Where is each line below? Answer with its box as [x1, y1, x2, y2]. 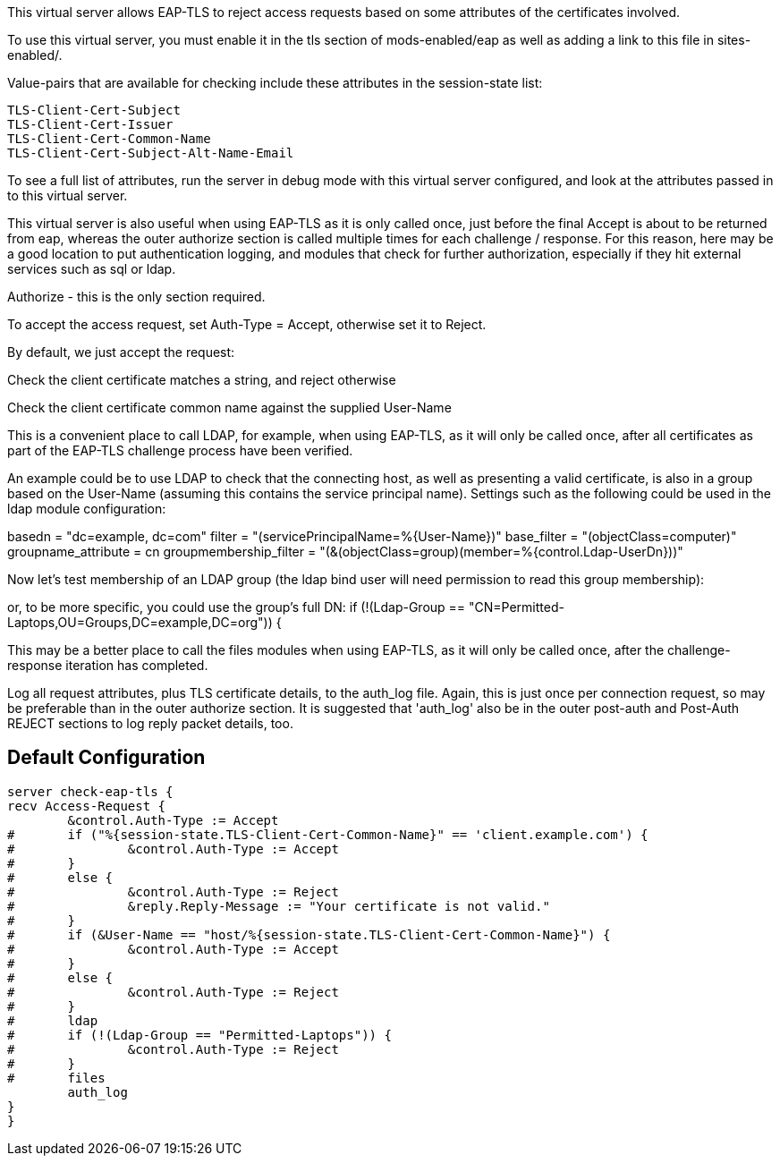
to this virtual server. [7, 188, 128, 203]
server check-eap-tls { [7, 784, 174, 799]
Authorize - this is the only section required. [7, 289, 266, 304]
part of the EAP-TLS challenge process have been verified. [7, 443, 353, 458]
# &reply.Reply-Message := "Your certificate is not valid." [7, 898, 550, 913]
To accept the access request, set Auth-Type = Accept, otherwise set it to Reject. [7, 317, 487, 332]
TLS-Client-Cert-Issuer [7, 117, 174, 132]
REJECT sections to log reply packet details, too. [7, 716, 293, 731]
